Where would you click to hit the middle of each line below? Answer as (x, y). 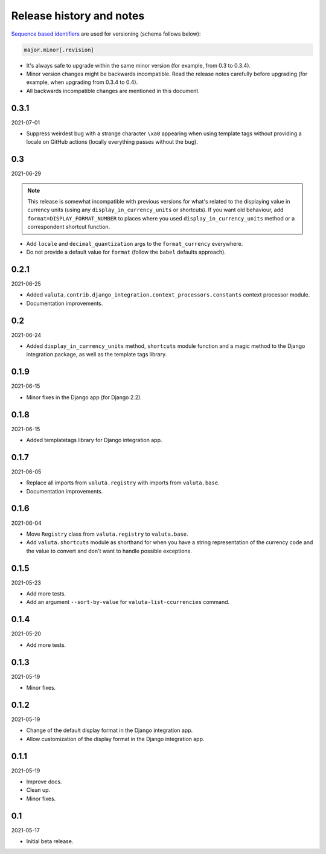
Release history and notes (78, 16)
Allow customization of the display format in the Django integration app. (115, 739)
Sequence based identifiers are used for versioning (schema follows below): (106, 34)
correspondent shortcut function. (69, 227)
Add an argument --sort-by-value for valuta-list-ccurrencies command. (128, 602)
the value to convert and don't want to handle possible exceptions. (109, 551)
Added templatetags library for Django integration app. (94, 440)
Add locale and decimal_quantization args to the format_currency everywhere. (135, 243)
